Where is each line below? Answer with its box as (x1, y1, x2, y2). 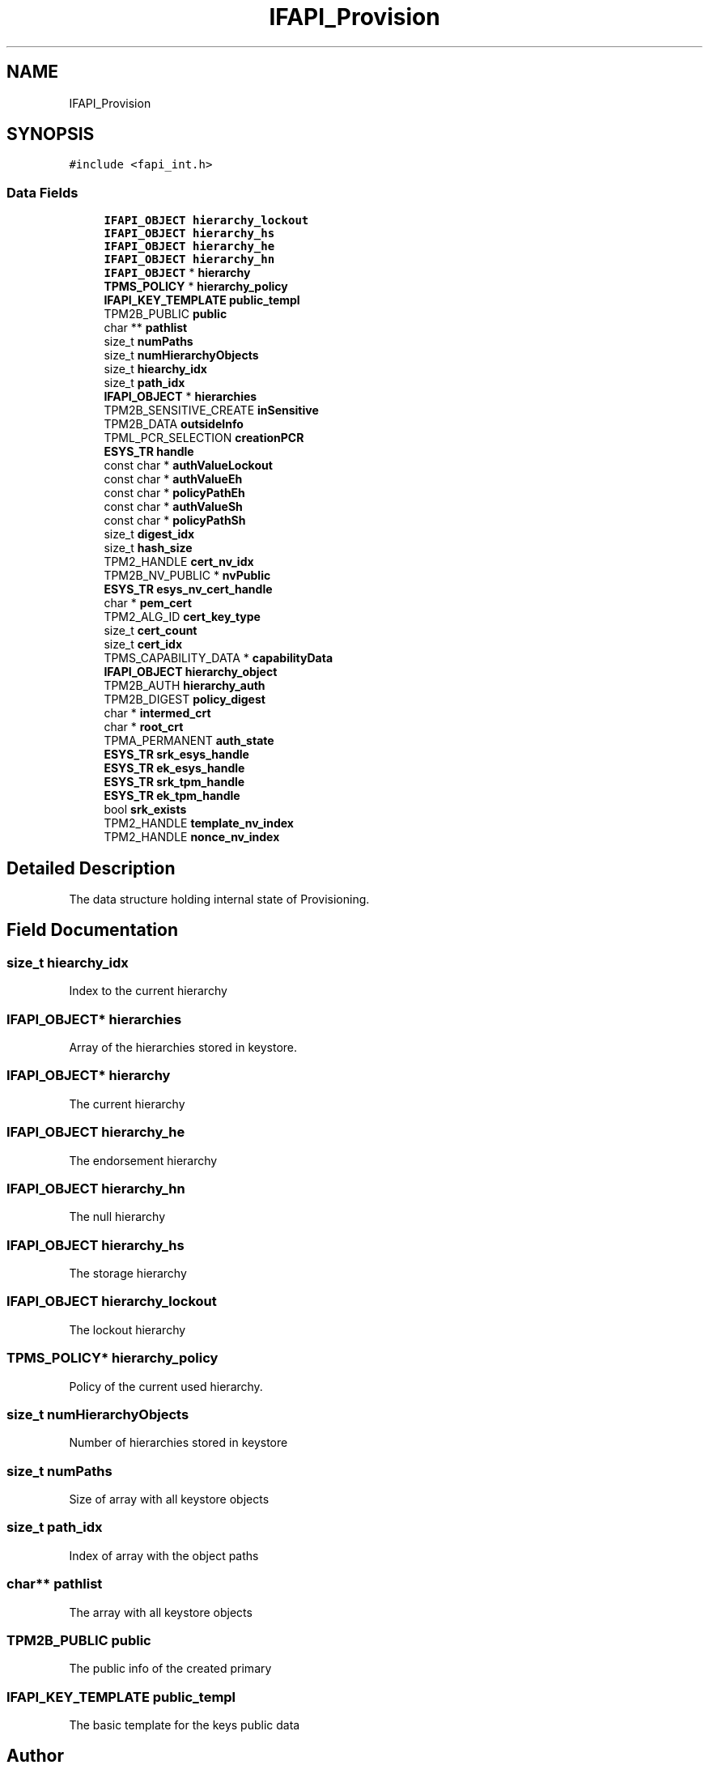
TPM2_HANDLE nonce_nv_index (104, 830, 280, 844)
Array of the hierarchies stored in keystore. (69, 1040, 298, 1054)
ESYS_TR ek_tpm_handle (104, 789, 240, 803)
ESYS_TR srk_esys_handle (104, 747, 249, 762)
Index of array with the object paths (69, 1548, 259, 1563)
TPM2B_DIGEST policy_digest (104, 692, 265, 707)
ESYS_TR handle (104, 444, 194, 459)
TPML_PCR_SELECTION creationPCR (104, 431, 304, 445)
